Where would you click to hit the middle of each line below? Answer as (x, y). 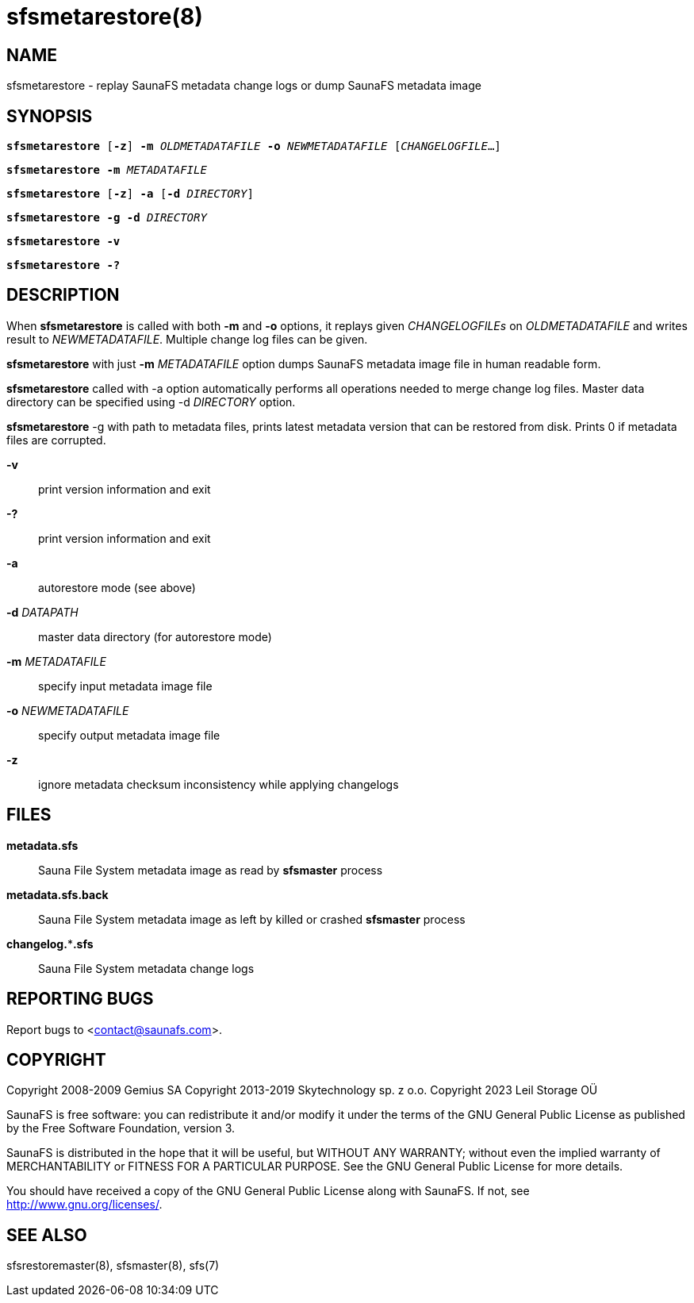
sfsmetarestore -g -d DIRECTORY (107, 218)
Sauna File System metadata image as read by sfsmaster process (211, 870)
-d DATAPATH (42, 612)
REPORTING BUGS (80, 999)
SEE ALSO (47, 1235)
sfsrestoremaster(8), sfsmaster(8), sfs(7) (113, 1266)
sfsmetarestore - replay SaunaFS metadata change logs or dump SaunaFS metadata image (244, 86)
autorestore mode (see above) (117, 587)
